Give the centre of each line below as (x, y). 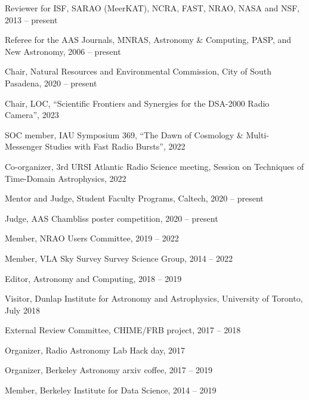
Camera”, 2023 (32, 115)
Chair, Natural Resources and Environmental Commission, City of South (138, 71)
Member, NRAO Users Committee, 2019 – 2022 (92, 238)
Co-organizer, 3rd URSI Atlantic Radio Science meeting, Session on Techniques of (154, 166)
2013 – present (31, 19)
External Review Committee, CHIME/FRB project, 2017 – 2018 (123, 330)
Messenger (24, 146)
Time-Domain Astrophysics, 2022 (66, 178)
